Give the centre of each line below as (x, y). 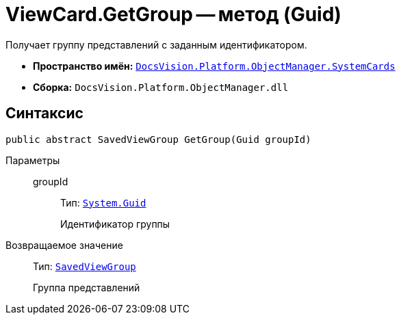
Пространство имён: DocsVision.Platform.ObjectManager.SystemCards (214, 66)
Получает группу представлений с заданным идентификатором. (156, 44)
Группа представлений (87, 287)
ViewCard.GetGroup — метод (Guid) (173, 14)
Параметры (33, 160)
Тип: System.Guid (103, 202)
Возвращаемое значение (64, 245)
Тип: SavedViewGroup (85, 266)
